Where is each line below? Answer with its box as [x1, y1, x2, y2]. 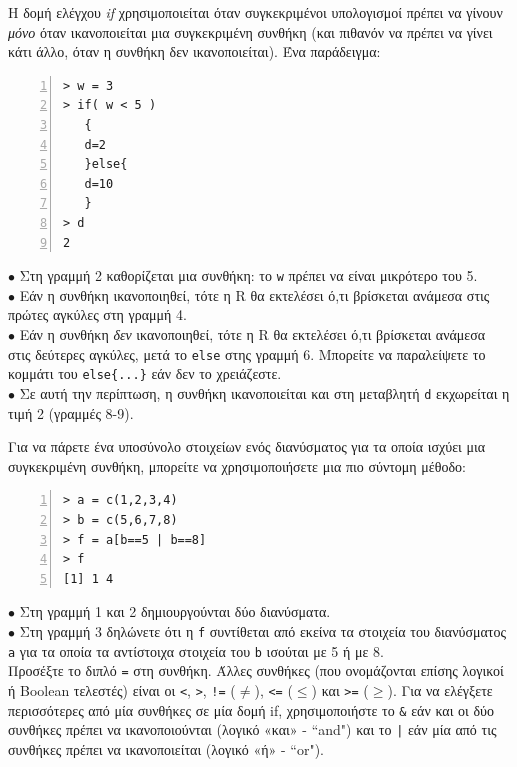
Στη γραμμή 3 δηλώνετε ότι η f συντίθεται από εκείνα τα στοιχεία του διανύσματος [19, 620, 507, 641]
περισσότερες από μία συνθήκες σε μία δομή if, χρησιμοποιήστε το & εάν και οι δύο [8, 699, 495, 720]
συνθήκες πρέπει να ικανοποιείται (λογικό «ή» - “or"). [8, 738, 324, 759]
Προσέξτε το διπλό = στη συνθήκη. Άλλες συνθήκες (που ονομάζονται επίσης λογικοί [8, 660, 504, 681]
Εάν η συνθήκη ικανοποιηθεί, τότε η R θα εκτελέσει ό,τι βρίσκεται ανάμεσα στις [19, 284, 490, 305]
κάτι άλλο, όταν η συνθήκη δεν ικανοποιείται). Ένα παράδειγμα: [8, 41, 381, 62]
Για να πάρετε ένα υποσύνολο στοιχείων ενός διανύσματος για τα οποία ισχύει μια [8, 436, 486, 457]
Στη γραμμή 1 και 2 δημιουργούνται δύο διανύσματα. [19, 601, 331, 622]
